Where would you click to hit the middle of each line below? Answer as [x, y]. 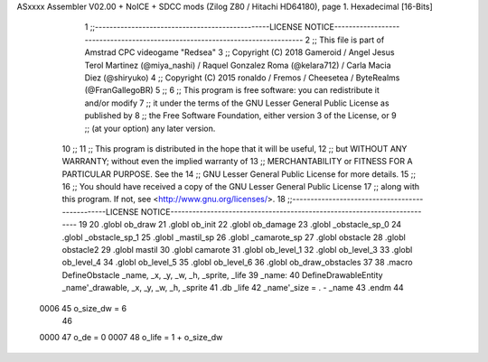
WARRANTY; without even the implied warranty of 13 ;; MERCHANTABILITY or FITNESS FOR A [237, 162]
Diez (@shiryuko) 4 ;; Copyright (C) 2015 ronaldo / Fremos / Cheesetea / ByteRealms [242, 78]
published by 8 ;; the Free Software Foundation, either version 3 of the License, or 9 [240, 116]
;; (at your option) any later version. [150, 128]
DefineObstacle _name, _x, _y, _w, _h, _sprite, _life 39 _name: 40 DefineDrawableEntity [222, 274]
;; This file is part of [348, 40]
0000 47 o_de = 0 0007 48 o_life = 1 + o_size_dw [131, 338]
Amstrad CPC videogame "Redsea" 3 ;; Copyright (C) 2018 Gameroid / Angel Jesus [239, 52]
